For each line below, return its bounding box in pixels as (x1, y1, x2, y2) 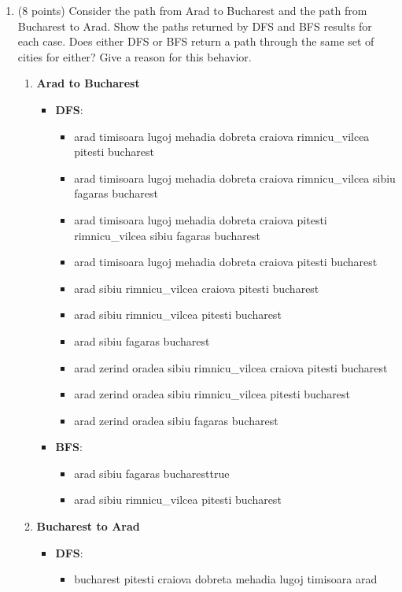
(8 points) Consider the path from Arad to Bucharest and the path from (17, 2, 367, 18)
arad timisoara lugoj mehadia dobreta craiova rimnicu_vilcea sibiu (74, 169, 396, 186)
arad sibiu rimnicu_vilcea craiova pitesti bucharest (74, 279, 319, 296)
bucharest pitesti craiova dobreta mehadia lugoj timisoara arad (74, 571, 378, 587)
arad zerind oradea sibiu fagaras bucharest (74, 412, 278, 428)
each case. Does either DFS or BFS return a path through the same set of (17, 33, 374, 50)
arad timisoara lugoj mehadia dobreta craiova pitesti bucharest (74, 253, 378, 270)
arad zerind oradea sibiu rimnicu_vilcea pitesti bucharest (74, 386, 351, 402)
